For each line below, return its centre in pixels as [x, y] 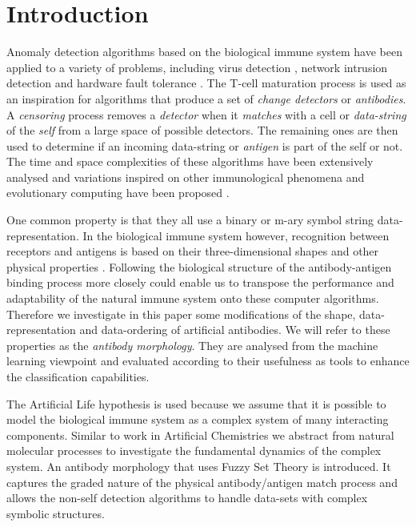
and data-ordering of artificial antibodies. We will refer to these [235, 330]
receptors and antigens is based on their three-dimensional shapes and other [193, 251]
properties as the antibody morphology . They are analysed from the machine [192, 345]
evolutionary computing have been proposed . [118, 193]
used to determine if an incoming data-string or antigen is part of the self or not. [205, 145]
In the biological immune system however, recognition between [236, 235]
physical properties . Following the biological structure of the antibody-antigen [199, 266]
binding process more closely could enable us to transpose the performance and [200, 282]
